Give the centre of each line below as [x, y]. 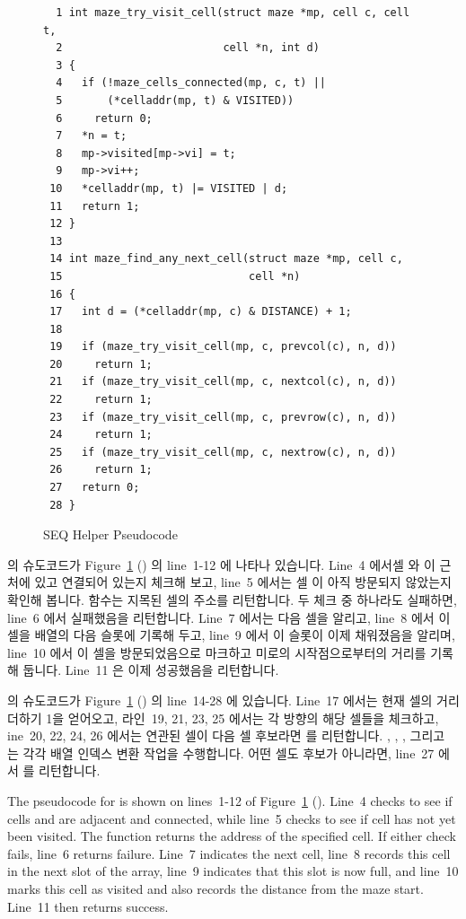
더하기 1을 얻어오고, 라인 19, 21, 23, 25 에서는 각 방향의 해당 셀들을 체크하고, [223, 718]
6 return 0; [104, 118]
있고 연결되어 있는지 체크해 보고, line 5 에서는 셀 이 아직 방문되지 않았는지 [243, 582]
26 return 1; [101, 470]
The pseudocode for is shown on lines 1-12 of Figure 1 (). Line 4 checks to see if [230, 800]
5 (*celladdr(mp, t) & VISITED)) [175, 100]
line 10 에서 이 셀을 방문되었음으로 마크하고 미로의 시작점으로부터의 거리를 [217, 652]
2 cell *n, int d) [188, 48]
